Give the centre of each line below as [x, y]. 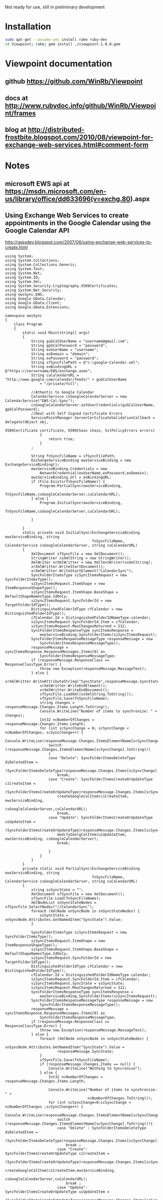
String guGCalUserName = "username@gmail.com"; [80, 341]
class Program [28, 324]
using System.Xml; [24, 282]
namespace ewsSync [24, 316]
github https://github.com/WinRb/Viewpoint [74, 81]
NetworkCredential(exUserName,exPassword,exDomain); [94, 473]
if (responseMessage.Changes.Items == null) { [88, 1064]
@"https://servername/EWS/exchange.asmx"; [49, 371]
